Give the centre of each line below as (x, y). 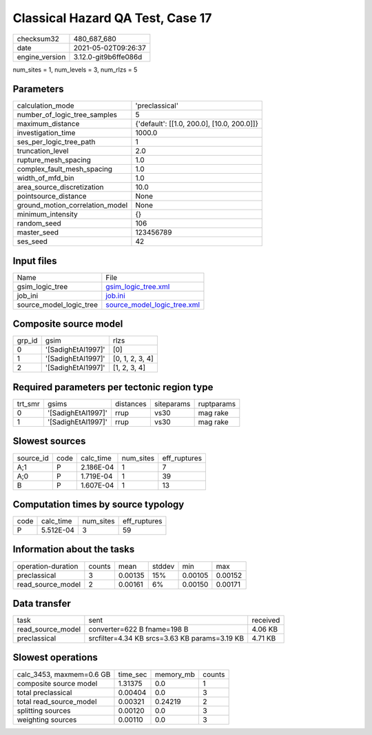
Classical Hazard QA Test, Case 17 (112, 18)
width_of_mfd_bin (46, 178)
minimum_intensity (48, 214)
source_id (33, 458)
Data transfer (42, 603)
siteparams (172, 404)
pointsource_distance (52, 197)
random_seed (39, 223)
